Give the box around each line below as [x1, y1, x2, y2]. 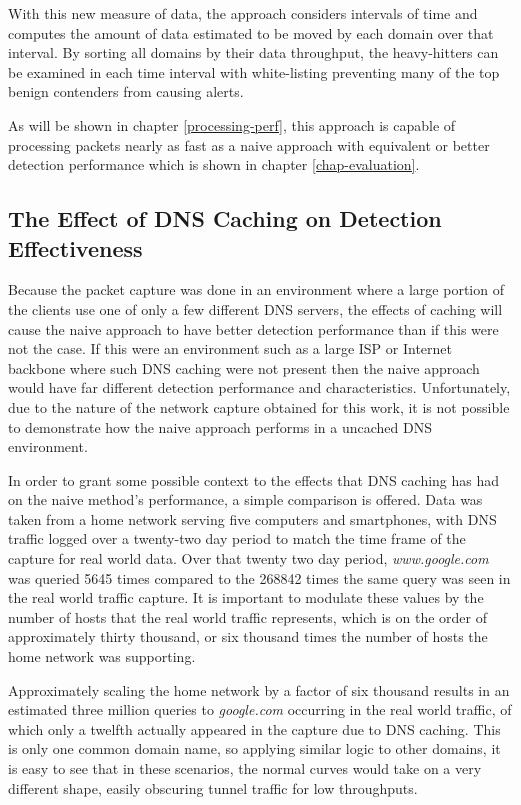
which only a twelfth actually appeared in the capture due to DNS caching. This [8, 718, 501, 739]
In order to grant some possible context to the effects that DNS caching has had [8, 469, 500, 490]
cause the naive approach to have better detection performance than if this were [8, 318, 499, 339]
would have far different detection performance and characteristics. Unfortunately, [8, 377, 511, 398]
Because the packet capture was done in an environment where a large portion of [8, 279, 504, 300]
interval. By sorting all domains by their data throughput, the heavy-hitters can [8, 42, 499, 63]
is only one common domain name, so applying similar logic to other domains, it [8, 738, 501, 759]
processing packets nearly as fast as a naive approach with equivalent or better [8, 134, 490, 155]
